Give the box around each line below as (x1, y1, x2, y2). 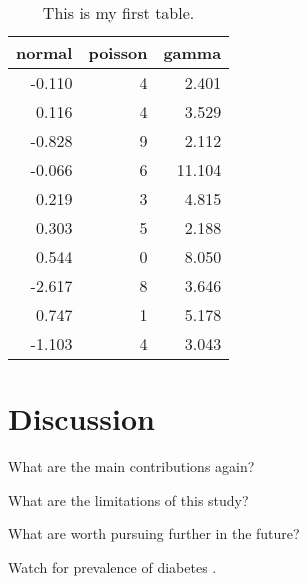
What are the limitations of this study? (8, 489, 249, 510)
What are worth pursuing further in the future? (8, 523, 300, 544)
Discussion (8, 398, 155, 439)
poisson (88, 41, 148, 64)
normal (16, 41, 73, 64)
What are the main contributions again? (8, 456, 255, 477)
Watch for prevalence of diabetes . (8, 556, 217, 577)
